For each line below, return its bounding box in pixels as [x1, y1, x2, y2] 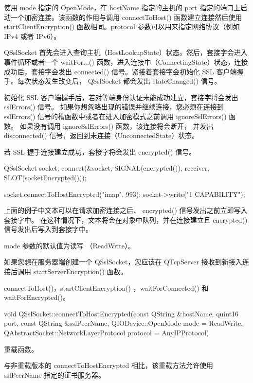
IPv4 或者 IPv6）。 [4, 31, 61, 41]
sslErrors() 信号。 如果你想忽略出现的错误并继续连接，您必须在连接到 [4, 102, 224, 112]
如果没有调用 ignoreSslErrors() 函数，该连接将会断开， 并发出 [19, 121, 214, 131]
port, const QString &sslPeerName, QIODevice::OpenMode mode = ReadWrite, [4, 318, 243, 328]
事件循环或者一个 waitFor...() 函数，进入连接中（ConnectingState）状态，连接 [4, 56, 248, 67]
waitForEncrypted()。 [4, 292, 70, 302]
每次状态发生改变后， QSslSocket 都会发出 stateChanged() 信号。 [17, 76, 221, 86]
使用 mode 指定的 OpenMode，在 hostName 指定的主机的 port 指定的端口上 [4, 2, 241, 12]
